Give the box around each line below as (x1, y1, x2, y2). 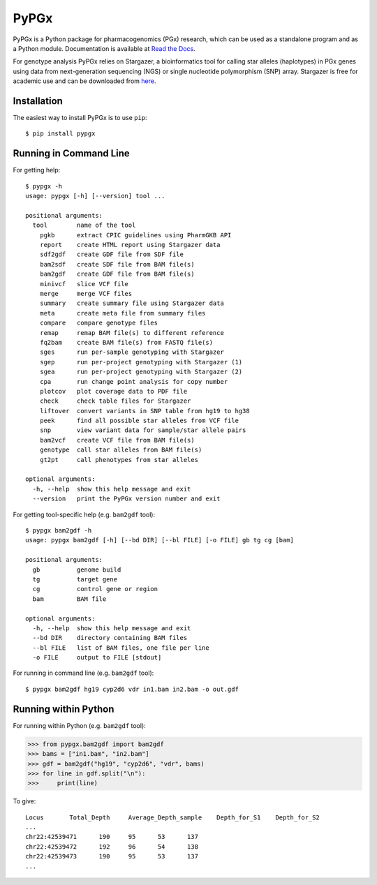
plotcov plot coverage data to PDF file (39, 387, 188, 395)
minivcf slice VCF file (39, 280, 129, 288)
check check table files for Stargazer (39, 397, 191, 405)
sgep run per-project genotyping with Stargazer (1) (39, 358, 243, 366)
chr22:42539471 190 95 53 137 (25, 833, 199, 841)
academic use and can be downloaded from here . (13, 77, 156, 85)
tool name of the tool (32, 221, 136, 230)
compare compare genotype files (39, 319, 158, 327)
